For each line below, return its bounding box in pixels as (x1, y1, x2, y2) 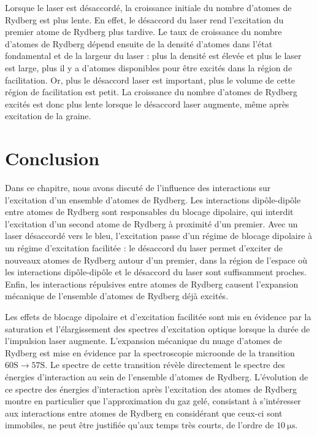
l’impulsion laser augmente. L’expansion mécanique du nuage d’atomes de (5, 334, 282, 347)
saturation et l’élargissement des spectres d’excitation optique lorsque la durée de (5, 322, 310, 335)
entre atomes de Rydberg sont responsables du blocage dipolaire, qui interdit (5, 205, 294, 218)
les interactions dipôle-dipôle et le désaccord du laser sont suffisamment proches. (5, 265, 307, 278)
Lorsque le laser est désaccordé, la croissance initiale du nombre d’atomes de (5, 1, 292, 14)
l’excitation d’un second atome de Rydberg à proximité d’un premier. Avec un (5, 217, 298, 230)
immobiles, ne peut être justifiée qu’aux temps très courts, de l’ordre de (5, 418, 274, 431)
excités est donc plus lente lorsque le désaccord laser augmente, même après (5, 97, 289, 110)
